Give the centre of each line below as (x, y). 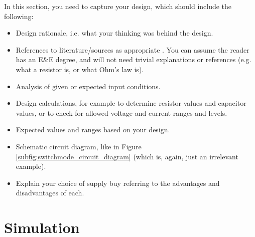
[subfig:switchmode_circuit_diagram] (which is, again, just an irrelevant (127, 156)
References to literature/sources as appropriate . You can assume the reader (133, 49)
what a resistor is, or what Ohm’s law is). (80, 69)
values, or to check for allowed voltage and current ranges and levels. (121, 112)
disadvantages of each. (50, 193)
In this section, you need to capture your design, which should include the (118, 6)
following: (19, 16)
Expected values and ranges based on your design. (93, 130)
